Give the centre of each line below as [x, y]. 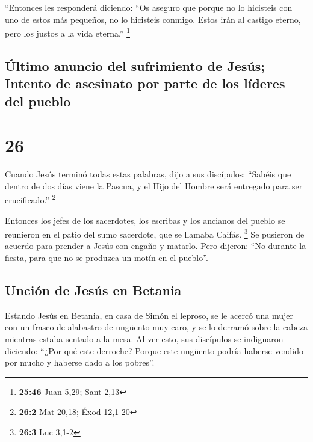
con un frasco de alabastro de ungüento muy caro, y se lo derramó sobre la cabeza [156, 327]
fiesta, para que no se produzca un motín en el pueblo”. [107, 257]
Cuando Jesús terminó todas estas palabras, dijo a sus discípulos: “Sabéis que [148, 174]
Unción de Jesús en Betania [93, 290]
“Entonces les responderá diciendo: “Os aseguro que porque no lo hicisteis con [149, 7]
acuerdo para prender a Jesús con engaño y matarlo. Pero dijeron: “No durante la [156, 246]
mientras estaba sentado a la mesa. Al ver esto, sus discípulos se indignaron [144, 338]
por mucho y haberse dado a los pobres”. [80, 362]
